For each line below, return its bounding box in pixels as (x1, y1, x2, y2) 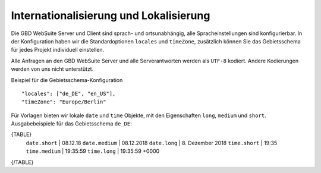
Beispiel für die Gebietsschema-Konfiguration (11, 76, 123, 83)
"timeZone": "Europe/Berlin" (21, 99, 106, 105)
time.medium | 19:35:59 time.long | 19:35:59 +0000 (26, 147, 160, 155)
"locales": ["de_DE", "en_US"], (21, 90, 116, 97)
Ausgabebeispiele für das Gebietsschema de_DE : (11, 120, 132, 127)
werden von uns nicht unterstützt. (11, 65, 94, 73)
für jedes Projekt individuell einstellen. (11, 46, 105, 54)
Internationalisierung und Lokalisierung (11, 9, 210, 22)
